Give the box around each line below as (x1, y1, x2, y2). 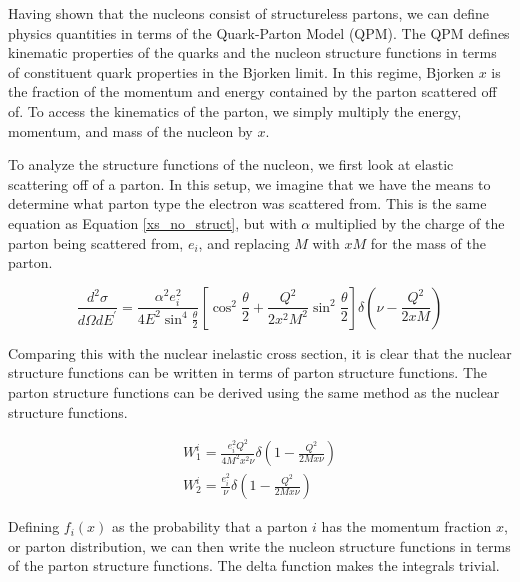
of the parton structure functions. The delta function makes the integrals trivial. (8, 555, 500, 576)
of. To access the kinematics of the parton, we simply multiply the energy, (8, 100, 462, 121)
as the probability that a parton (112, 516, 308, 537)
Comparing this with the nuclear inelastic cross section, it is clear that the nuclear (8, 342, 512, 363)
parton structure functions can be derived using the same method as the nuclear (8, 381, 500, 402)
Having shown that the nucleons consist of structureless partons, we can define (8, 3, 489, 23)
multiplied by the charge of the (314, 212, 505, 233)
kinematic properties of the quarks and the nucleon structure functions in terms (8, 42, 497, 63)
